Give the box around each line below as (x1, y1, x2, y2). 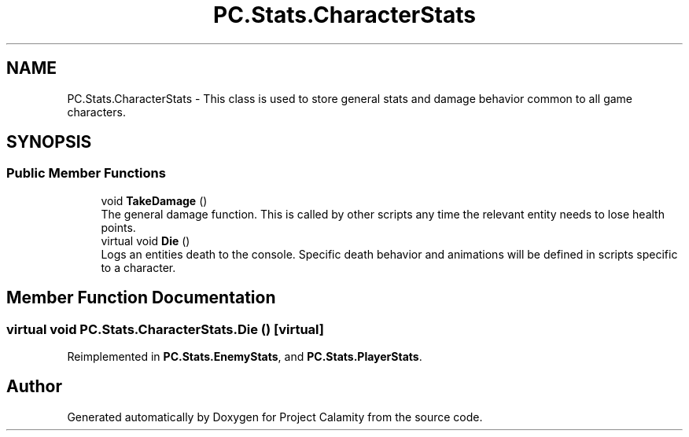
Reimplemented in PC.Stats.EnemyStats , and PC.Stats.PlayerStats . (67, 350, 422, 364)
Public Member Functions (6, 165, 166, 182)
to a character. (101, 260, 176, 274)
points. (101, 220, 136, 234)
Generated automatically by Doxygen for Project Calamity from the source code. (67, 409, 483, 424)
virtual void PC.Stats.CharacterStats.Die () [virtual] (6, 321, 324, 337)
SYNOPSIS (6, 132, 92, 152)
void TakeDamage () (101, 193, 208, 207)
